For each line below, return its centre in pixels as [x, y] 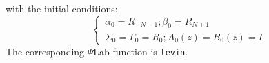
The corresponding [45, 51]
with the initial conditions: [62, 8]
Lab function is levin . [141, 51]
